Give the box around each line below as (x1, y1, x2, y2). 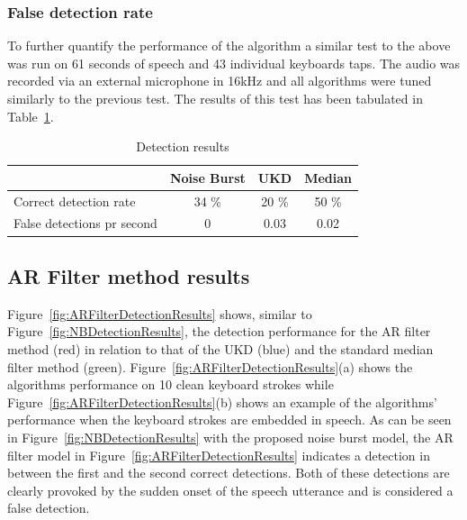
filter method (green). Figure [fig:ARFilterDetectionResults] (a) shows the (7, 357, 413, 376)
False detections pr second (13, 214, 157, 233)
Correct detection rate (13, 191, 136, 210)
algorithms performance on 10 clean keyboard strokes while (7, 375, 334, 394)
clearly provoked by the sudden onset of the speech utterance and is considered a (7, 480, 454, 499)
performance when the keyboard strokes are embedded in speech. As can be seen (7, 410, 452, 429)
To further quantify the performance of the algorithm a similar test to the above (7, 36, 451, 55)
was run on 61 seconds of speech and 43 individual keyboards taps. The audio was (7, 53, 461, 72)
